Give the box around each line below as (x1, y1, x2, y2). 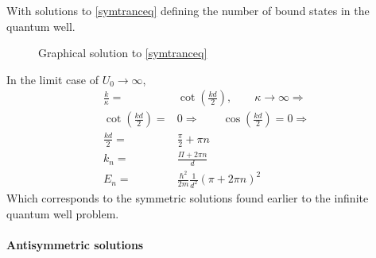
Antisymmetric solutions (6, 236, 144, 252)
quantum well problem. (6, 205, 119, 221)
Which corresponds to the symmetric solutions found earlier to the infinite (6, 189, 369, 206)
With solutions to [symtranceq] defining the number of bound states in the (6, 2, 370, 18)
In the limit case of (6, 71, 99, 87)
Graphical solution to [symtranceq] (38, 44, 207, 61)
